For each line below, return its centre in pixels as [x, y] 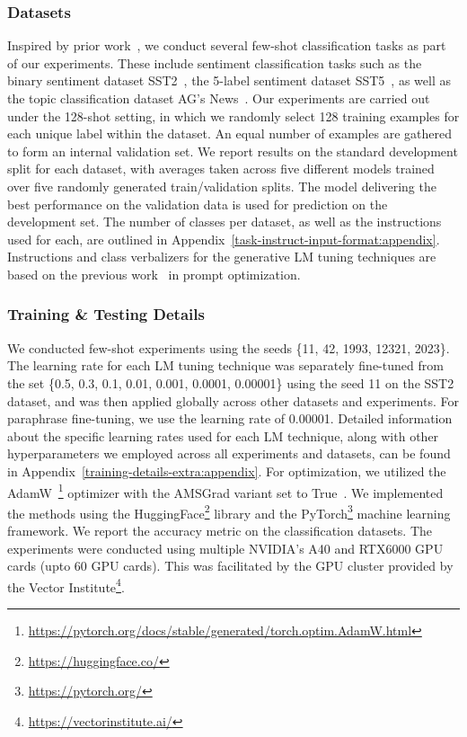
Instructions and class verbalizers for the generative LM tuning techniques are [222, 257]
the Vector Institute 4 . [66, 585]
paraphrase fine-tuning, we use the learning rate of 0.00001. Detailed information [230, 418]
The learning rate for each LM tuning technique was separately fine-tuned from [225, 365]
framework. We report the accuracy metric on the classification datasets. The [220, 530]
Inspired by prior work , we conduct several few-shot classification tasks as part [227, 45]
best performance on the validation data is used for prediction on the [198, 204]
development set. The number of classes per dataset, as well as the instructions [225, 222]
